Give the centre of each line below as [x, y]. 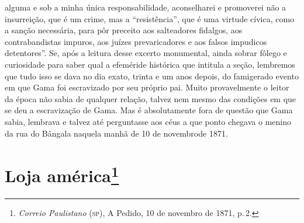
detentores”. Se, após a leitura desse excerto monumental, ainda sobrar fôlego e [146, 53]
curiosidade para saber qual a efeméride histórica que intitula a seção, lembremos [150, 64]
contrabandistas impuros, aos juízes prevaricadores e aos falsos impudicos [136, 41]
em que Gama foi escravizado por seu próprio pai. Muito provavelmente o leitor [147, 87]
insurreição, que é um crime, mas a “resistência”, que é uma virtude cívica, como [150, 18]
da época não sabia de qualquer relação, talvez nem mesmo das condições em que [151, 98]
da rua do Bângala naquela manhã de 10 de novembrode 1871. [116, 133]
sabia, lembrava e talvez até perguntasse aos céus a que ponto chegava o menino [148, 121]
